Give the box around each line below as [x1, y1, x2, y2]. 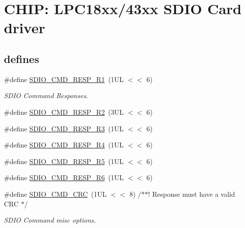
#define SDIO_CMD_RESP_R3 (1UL [4, 123, 124, 133]
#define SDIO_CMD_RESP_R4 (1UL [4, 140, 124, 150]
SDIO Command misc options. [4, 215, 96, 225]
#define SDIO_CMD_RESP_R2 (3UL [4, 106, 124, 117]
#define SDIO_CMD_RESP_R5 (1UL [4, 156, 124, 166]
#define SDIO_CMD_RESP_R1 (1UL [4, 74, 124, 84]
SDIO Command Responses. [4, 90, 89, 101]
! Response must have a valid [148, 188, 235, 199]
